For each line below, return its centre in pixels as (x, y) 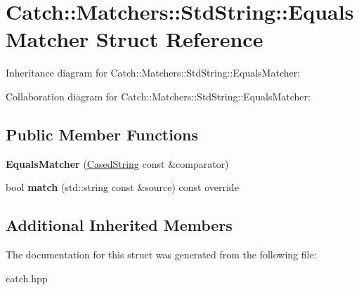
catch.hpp (27, 278)
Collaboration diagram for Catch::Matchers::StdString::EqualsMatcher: (158, 96)
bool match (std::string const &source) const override (122, 187)
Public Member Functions (102, 134)
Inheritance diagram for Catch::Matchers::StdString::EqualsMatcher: (153, 73)
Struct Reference (179, 39)
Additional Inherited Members (119, 225)
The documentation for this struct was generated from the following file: (161, 255)
